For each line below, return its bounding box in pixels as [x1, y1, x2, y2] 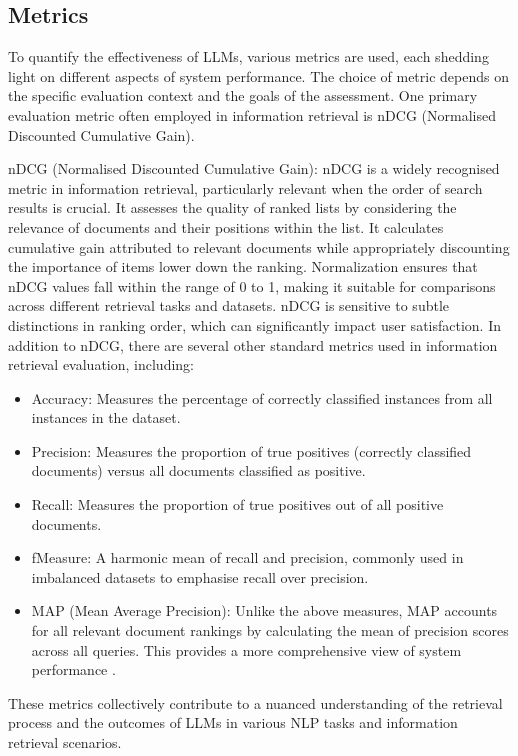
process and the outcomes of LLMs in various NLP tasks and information [8, 712, 458, 733]
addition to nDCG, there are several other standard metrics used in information [8, 334, 498, 355]
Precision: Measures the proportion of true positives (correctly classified [31, 440, 472, 461]
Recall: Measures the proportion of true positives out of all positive [31, 494, 444, 515]
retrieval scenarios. [8, 732, 122, 753]
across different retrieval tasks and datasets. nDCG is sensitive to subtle [8, 295, 449, 316]
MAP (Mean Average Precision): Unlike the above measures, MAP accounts [31, 600, 498, 621]
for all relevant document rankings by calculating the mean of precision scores [31, 620, 509, 641]
